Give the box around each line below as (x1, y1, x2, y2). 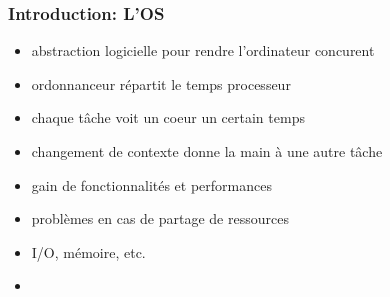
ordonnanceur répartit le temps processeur (31, 73, 291, 94)
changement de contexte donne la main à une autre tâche (31, 141, 383, 161)
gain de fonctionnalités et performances (31, 174, 272, 195)
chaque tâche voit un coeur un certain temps (31, 107, 305, 128)
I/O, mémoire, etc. (31, 241, 146, 262)
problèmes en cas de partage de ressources (31, 208, 289, 229)
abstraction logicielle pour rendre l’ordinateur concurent (31, 40, 375, 61)
